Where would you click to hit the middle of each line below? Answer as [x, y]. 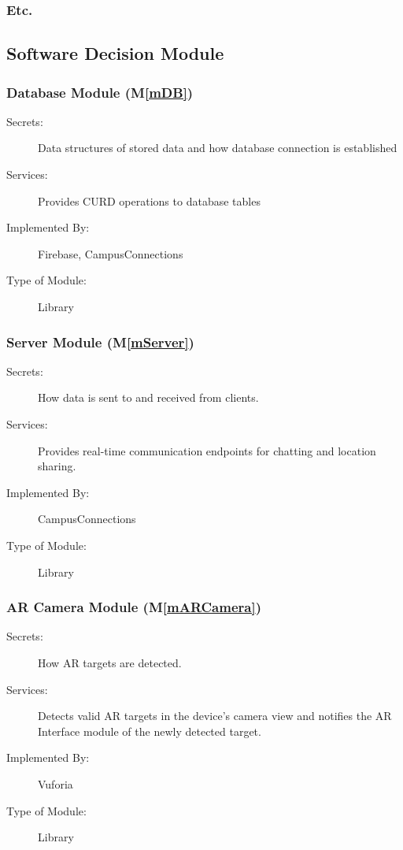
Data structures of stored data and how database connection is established [218, 148]
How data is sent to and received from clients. [148, 397]
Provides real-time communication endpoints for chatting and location [207, 450]
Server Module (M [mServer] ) [100, 341]
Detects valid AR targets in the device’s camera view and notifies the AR [215, 716]
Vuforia [55, 783]
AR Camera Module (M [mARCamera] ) [134, 607]
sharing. [57, 466]
